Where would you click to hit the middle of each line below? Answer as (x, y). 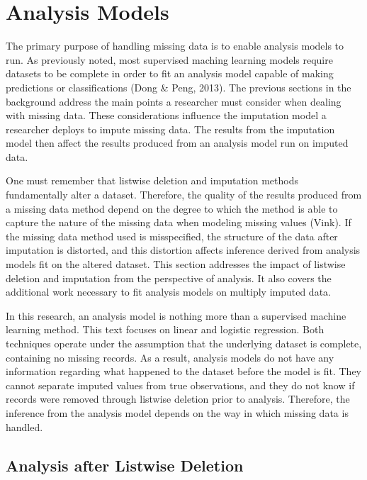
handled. (24, 426)
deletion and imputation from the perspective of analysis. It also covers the (169, 278)
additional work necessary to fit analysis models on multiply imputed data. (168, 292)
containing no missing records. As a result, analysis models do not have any (170, 357)
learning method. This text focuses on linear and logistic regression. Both (165, 329)
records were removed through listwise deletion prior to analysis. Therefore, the (178, 399)
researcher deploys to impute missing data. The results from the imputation (170, 129)
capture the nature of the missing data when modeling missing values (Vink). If (179, 222)
